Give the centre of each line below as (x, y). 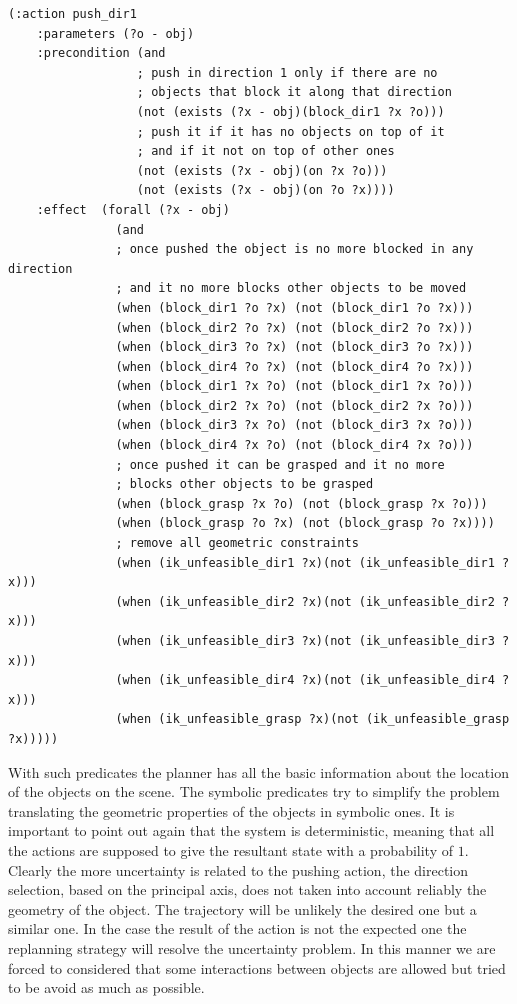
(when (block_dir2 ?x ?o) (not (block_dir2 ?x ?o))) (294, 405)
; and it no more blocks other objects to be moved (291, 288)
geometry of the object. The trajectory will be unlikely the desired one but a (242, 908)
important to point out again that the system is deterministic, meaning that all (251, 830)
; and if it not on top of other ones (265, 151)
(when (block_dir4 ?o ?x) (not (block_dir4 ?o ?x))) (294, 366)
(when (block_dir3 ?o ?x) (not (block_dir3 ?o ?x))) (294, 347)
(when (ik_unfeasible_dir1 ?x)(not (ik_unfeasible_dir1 (305, 562)
